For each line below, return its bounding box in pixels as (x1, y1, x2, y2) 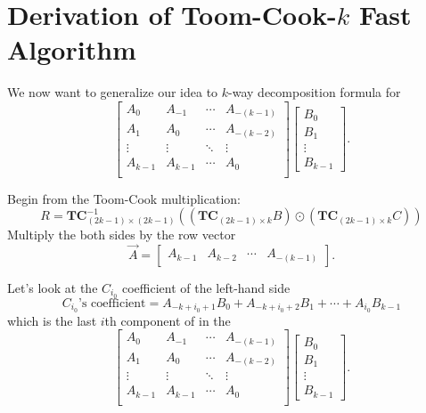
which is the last (7, 311, 97, 329)
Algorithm (7, 31, 136, 68)
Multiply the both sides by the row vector (7, 225, 236, 244)
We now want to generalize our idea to (7, 83, 218, 101)
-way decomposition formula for (228, 83, 401, 101)
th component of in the (104, 311, 231, 329)
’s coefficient (78, 296, 146, 310)
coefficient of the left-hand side (121, 278, 291, 296)
